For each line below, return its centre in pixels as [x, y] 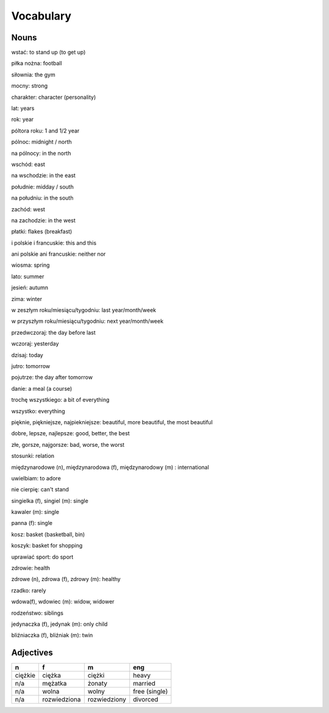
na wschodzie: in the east [44, 176]
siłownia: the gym [33, 74]
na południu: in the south [42, 198]
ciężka [51, 676]
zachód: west [28, 209]
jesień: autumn [30, 288]
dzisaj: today [27, 355]
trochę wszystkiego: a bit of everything [60, 400]
